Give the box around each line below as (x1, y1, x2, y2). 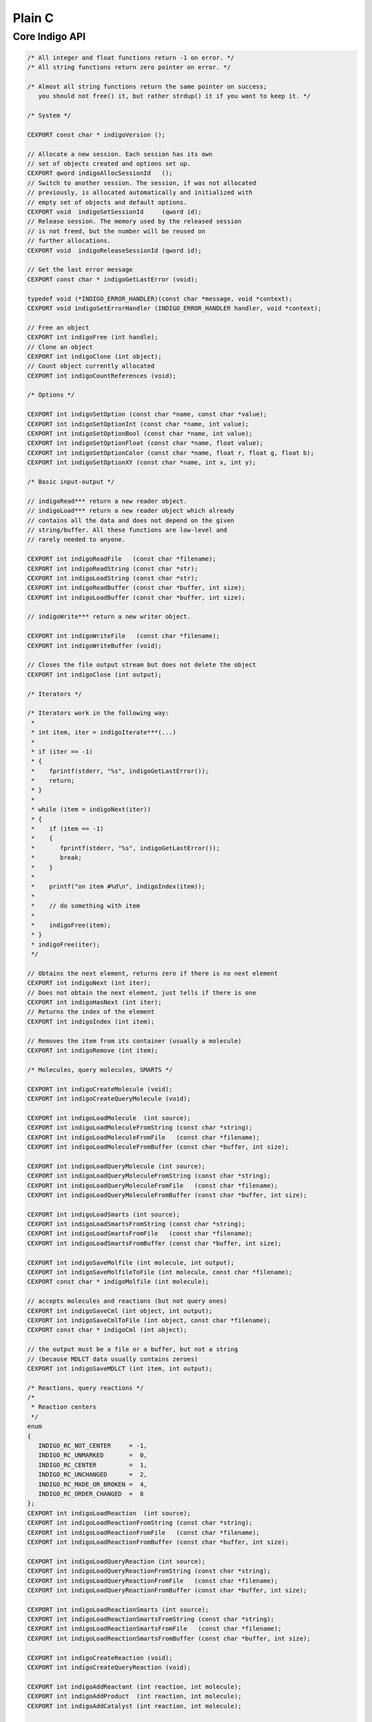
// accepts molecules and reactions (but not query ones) (27, 1297, 227, 1305)
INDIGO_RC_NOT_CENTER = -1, (38, 1442, 147, 1450)
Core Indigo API (12, 30, 86, 43)
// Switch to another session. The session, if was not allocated (27, 179, 256, 187)
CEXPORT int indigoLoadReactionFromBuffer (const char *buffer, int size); (27, 1538, 289, 1546)
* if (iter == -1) (31, 747, 93, 756)
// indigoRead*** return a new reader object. (27, 497, 187, 505)
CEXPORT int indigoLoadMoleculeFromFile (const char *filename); (27, 1133, 260, 1141)
